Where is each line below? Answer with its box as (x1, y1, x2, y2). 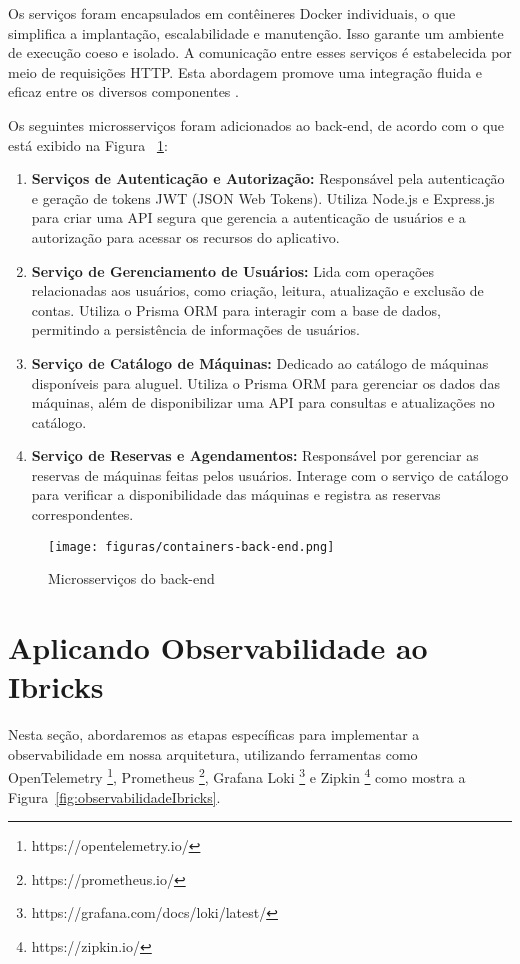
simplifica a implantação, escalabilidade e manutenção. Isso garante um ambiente (8, 22, 504, 43)
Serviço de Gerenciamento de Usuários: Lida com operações (31, 260, 435, 281)
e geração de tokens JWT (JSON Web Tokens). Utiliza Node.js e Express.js (31, 187, 495, 208)
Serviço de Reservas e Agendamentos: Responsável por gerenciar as (31, 445, 479, 466)
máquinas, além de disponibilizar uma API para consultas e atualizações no (31, 392, 495, 413)
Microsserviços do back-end (48, 568, 215, 589)
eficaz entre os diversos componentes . (8, 81, 239, 102)
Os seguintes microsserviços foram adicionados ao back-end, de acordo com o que (8, 114, 505, 135)
